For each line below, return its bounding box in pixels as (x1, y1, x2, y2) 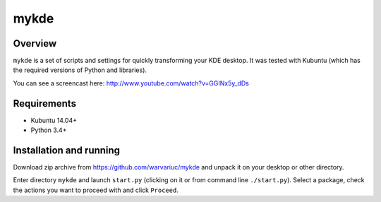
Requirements (13, 97, 77, 109)
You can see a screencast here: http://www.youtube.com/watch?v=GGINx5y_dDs (13, 78, 250, 88)
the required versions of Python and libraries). (13, 66, 147, 74)
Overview (13, 37, 57, 49)
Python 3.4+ (30, 126, 67, 134)
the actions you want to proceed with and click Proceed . (13, 186, 179, 194)
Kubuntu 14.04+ (30, 116, 78, 124)
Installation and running (13, 144, 120, 156)
